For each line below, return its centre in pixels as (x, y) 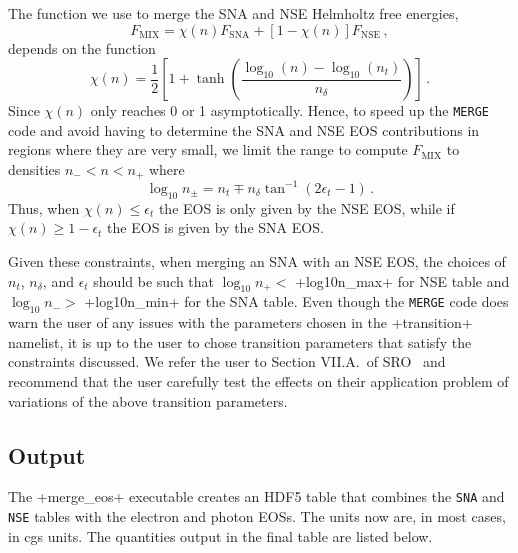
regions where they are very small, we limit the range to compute (208, 149)
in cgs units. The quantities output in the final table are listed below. (220, 535)
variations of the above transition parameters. (148, 400)
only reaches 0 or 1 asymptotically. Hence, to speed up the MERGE (289, 110)
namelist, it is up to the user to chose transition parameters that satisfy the (240, 341)
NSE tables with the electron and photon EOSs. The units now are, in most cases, (257, 515)
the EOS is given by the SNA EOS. (215, 227)
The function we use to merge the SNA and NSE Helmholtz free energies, (233, 13)
